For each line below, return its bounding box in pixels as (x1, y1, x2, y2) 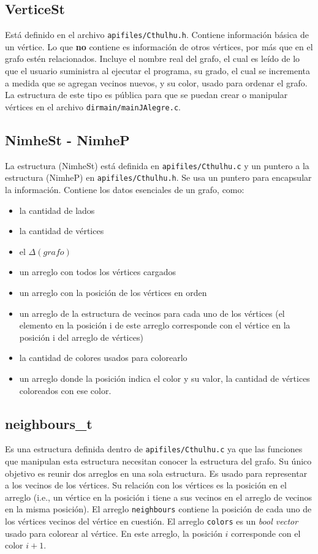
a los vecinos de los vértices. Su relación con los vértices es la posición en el (5, 479, 287, 491)
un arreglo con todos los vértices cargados (19, 265, 176, 278)
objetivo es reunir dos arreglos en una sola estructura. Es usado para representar (5, 466, 308, 479)
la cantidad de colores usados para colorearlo (19, 351, 187, 364)
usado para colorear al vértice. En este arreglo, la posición (5, 526, 222, 539)
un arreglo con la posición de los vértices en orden (19, 286, 207, 298)
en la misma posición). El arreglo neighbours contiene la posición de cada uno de (5, 503, 312, 515)
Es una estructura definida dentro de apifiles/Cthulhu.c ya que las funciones (5, 442, 303, 455)
